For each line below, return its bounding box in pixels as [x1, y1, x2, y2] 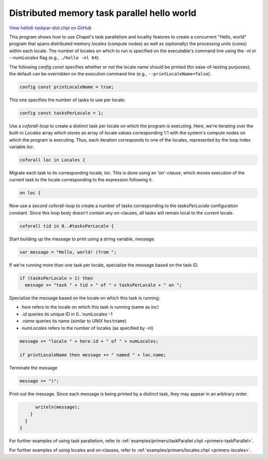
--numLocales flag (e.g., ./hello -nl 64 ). [9, 55, 100, 61]
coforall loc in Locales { [19, 157, 85, 162]
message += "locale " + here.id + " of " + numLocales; [19, 338, 159, 344]
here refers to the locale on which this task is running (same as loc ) [21, 304, 159, 310]
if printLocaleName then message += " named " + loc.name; [19, 352, 166, 358]
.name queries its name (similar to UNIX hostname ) [21, 318, 127, 324]
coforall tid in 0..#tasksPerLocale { [19, 223, 114, 229]
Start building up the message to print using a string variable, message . [9, 236, 156, 242]
